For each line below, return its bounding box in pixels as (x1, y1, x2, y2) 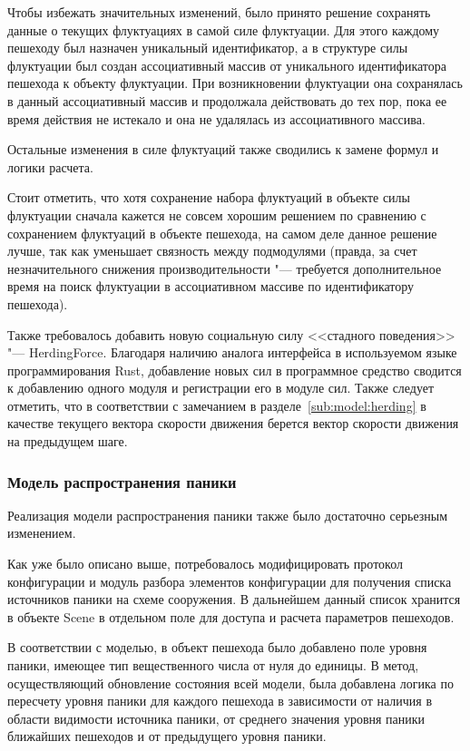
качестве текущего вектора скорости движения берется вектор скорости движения (7, 414, 459, 433)
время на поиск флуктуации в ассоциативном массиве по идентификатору (7, 277, 415, 296)
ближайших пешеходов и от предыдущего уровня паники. (7, 727, 327, 746)
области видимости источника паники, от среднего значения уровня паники (7, 708, 426, 727)
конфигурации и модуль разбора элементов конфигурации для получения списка (7, 571, 452, 590)
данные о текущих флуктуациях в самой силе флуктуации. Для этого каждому (7, 20, 440, 39)
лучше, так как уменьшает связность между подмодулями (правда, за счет (7, 241, 417, 260)
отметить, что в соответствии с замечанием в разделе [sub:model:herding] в (7, 395, 426, 415)
